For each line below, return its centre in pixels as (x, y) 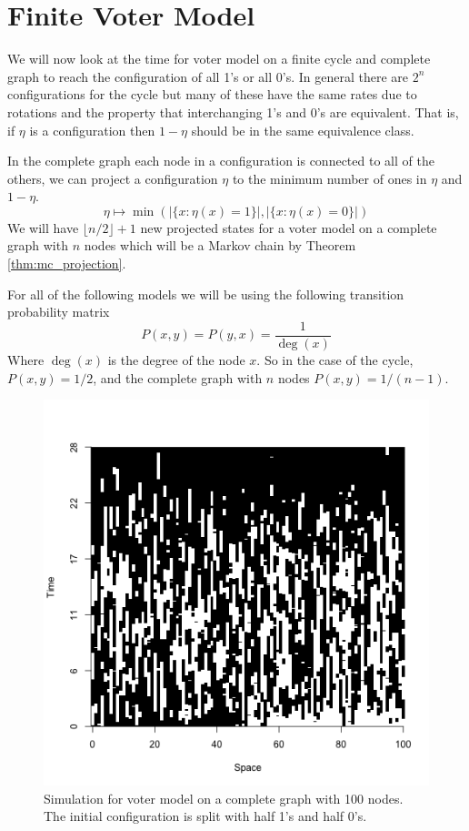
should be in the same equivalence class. (303, 130)
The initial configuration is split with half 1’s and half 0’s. (205, 816)
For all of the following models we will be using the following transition (206, 294)
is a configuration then (92, 130)
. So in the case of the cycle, (335, 359)
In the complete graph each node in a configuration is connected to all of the (221, 161)
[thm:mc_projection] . (67, 263)
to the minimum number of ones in (329, 178)
